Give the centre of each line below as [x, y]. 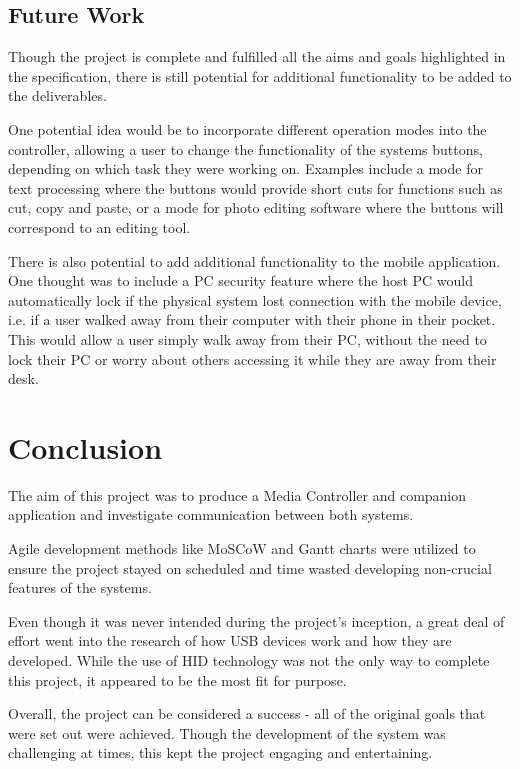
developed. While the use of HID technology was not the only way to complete [249, 659]
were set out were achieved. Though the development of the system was [227, 732]
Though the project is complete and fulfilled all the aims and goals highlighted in [257, 56]
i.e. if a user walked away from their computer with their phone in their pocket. [252, 319]
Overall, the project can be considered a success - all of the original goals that [247, 713]
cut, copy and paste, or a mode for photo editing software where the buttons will [256, 207]
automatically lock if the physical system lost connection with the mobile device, [255, 299]
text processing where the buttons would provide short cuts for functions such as [255, 187]
